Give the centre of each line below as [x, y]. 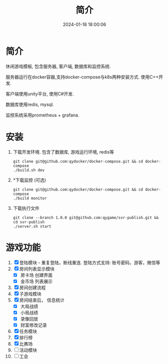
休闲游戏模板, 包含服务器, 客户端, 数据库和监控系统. [58, 66]
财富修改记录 [33, 325]
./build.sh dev [29, 170]
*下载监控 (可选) [29, 180]
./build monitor [30, 198]
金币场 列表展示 [36, 281]
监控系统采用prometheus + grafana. [42, 115]
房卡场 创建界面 [36, 275]
